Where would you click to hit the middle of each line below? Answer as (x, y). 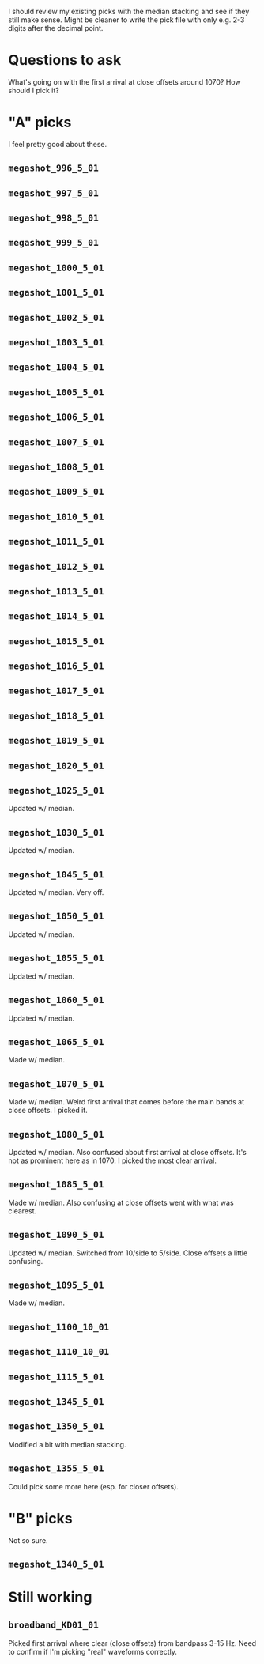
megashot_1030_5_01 (56, 832)
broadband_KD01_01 (53, 1625)
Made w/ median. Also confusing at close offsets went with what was (121, 1202)
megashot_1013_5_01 (56, 591)
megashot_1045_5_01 (56, 874)
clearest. (23, 1211)
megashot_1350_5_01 (56, 1426)
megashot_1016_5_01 (56, 666)
